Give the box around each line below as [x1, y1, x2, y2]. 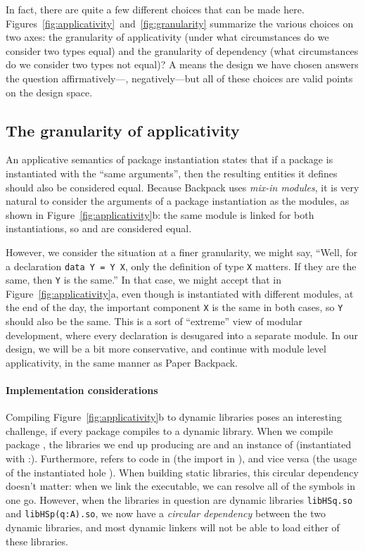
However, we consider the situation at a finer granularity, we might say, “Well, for [6, 244, 358, 259]
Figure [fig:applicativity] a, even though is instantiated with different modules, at [6, 286, 354, 300]
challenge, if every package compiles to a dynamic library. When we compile [6, 423, 333, 438]
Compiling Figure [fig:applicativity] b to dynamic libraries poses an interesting [6, 410, 342, 424]
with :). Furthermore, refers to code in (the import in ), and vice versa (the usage [6, 451, 357, 466]
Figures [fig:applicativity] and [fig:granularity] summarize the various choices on [6, 15, 354, 30]
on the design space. [6, 84, 93, 99]
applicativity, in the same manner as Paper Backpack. [6, 355, 238, 369]
